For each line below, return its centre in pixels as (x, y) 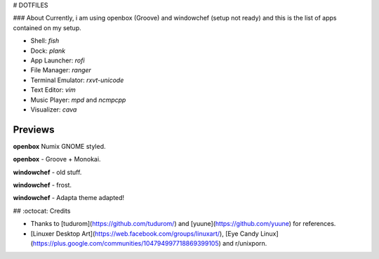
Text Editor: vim (53, 90)
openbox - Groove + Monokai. (57, 159)
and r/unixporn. (245, 243)
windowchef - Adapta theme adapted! (69, 198)
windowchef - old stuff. (47, 172)
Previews (34, 129)
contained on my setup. (47, 27)
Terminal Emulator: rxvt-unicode (77, 80)
